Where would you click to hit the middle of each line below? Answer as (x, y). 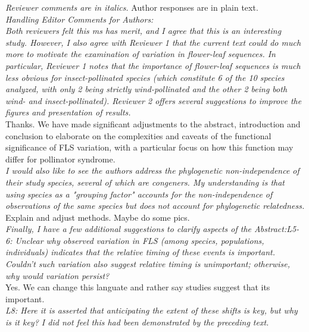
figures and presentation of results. (68, 112)
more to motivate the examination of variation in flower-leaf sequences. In (141, 54)
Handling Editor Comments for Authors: (79, 19)
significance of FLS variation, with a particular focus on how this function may (149, 147)
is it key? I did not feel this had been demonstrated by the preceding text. (137, 322)
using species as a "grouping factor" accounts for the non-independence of (139, 194)
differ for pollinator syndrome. (60, 159)
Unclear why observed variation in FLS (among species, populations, (140, 240)
